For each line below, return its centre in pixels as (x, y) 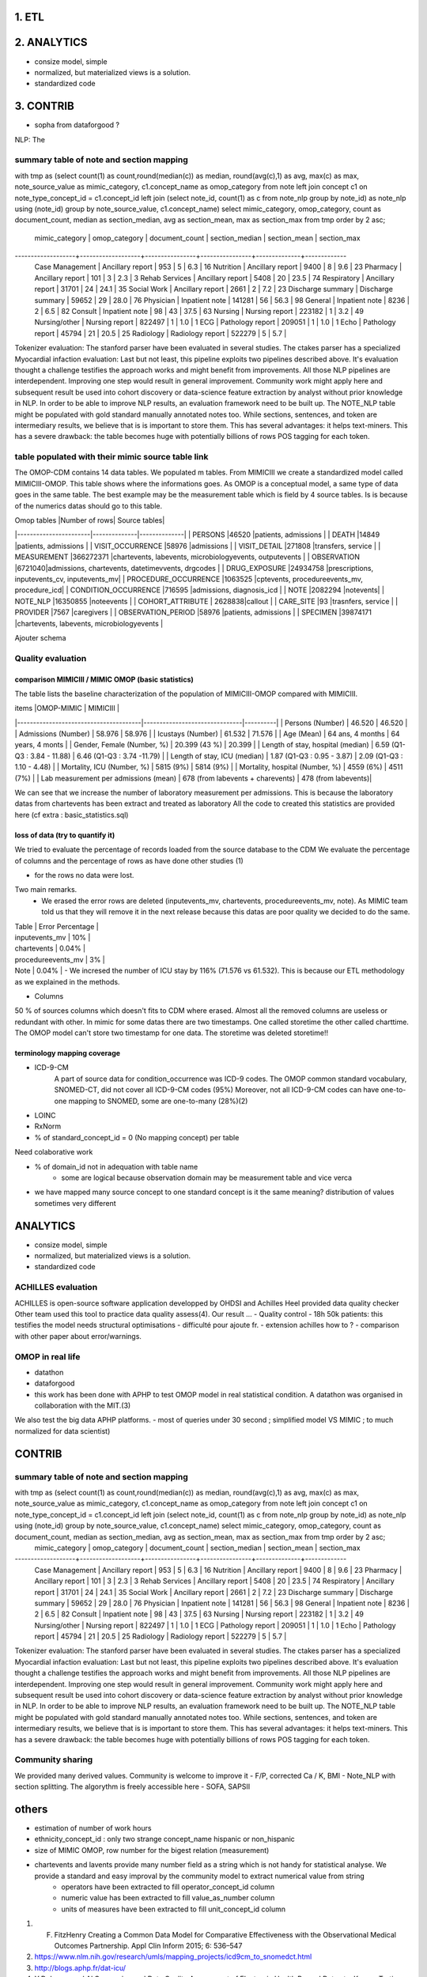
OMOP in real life (47, 1356)
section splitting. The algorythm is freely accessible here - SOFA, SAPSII (132, 1786)
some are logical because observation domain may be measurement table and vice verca (206, 1178)
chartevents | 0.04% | (50, 948)
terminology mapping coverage (68, 1053)
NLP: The (30, 139)
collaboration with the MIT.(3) (83, 1406)
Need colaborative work (54, 1152)
